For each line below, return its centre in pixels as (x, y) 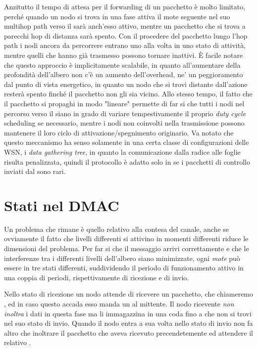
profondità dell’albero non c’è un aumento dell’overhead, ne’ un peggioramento (124, 74)
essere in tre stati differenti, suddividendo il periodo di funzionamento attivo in (124, 268)
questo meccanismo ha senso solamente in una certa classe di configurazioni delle (127, 142)
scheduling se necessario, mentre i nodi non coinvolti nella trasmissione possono (124, 123)
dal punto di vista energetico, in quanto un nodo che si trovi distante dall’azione (126, 84)
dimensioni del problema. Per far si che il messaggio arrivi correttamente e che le (127, 248)
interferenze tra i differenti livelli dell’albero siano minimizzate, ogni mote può (122, 258)
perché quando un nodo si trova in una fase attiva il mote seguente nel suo (117, 16)
